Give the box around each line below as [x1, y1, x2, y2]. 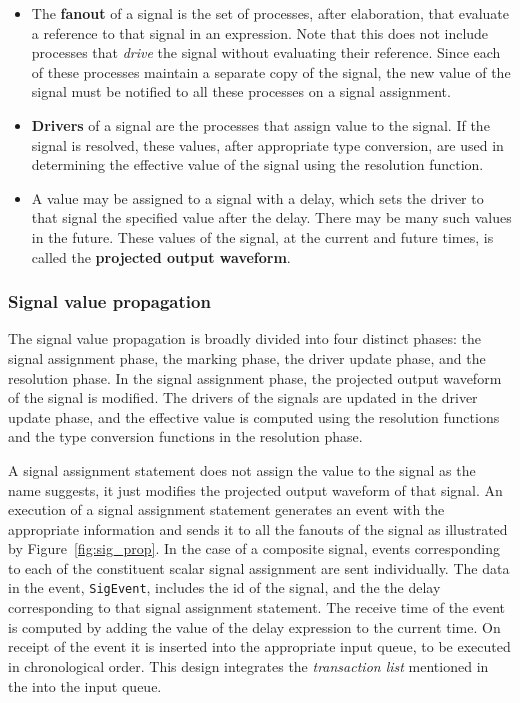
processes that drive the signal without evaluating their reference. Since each [31, 42, 501, 63]
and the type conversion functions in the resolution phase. [8, 426, 363, 447]
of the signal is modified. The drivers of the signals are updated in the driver [8, 387, 478, 408]
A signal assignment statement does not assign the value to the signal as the [8, 459, 476, 480]
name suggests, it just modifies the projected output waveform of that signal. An [8, 479, 503, 500]
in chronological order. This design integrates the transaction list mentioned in [8, 655, 489, 676]
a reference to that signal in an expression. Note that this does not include [31, 22, 489, 43]
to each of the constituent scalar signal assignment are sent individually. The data [8, 557, 510, 578]
